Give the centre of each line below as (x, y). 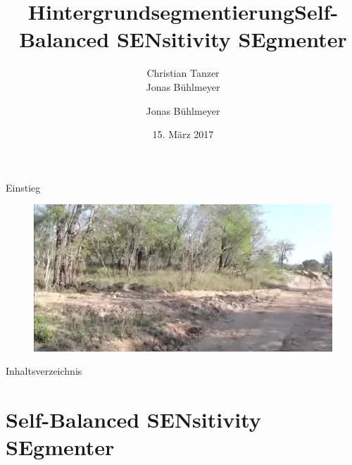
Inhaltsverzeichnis (44, 371)
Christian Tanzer (183, 73)
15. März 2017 (183, 134)
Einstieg (23, 187)
